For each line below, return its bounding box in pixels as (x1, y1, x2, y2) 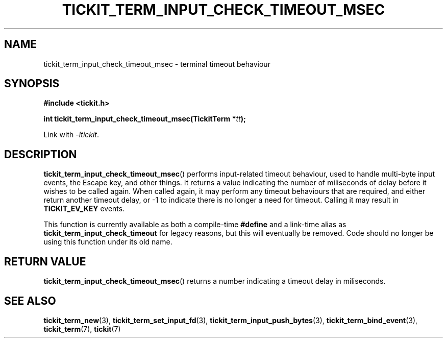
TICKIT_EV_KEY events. (43, 204, 125, 213)
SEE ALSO (4, 294, 56, 307)
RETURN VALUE (4, 255, 86, 268)
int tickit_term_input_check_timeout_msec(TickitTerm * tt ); (43, 114, 246, 124)
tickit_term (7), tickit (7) (43, 324, 121, 333)
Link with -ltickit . (43, 130, 100, 139)
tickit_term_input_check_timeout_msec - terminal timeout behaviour (43, 59, 270, 68)
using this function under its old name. (43, 237, 172, 247)
